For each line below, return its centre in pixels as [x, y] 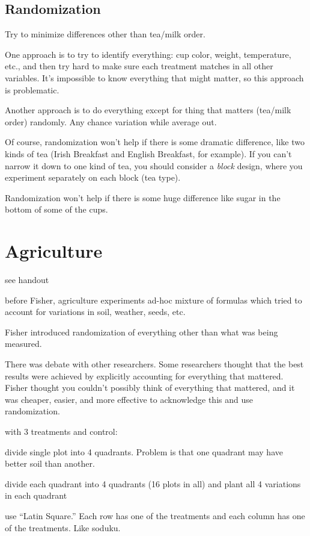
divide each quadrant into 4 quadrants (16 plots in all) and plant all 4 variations [153, 483]
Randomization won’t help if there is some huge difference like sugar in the [143, 197]
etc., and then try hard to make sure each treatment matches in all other [139, 66]
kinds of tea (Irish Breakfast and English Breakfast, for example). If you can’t [148, 153]
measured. [23, 344]
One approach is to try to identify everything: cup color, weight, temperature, [148, 54]
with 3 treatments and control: [61, 431]
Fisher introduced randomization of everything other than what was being [141, 332]
